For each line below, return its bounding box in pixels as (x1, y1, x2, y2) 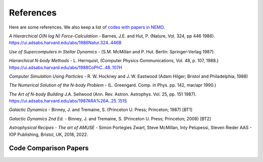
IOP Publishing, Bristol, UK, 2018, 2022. (9, 131, 89, 137)
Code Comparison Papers (9, 144, 89, 152)
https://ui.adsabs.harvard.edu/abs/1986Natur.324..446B (9, 40, 122, 46)
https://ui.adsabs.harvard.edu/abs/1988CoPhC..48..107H (9, 65, 122, 70)
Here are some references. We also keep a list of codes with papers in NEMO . (9, 24, 165, 30)
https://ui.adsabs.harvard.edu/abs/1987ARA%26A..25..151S (9, 98, 127, 104)
